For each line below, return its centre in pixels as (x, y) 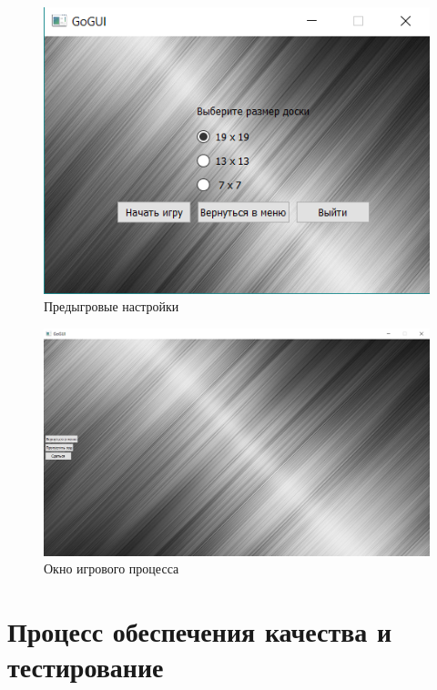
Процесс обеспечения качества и (200, 630)
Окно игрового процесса (112, 568)
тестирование (86, 667)
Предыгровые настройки (112, 306)
